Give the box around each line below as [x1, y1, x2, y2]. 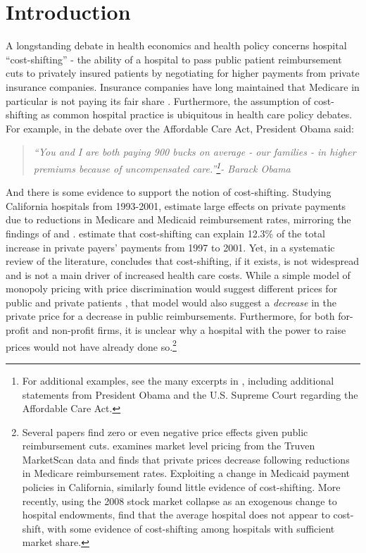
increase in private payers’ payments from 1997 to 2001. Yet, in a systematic [6, 240, 335, 254]
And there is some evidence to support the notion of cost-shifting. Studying [6, 185, 332, 199]
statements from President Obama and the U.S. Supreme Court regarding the [22, 387, 358, 402]
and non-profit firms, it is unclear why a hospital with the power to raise [32, 323, 346, 337]
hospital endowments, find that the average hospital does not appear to [22, 507, 330, 522]
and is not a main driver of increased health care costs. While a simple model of [6, 267, 351, 282]
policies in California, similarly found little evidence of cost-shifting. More [22, 480, 341, 495]
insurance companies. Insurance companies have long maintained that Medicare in [6, 79, 360, 94]
